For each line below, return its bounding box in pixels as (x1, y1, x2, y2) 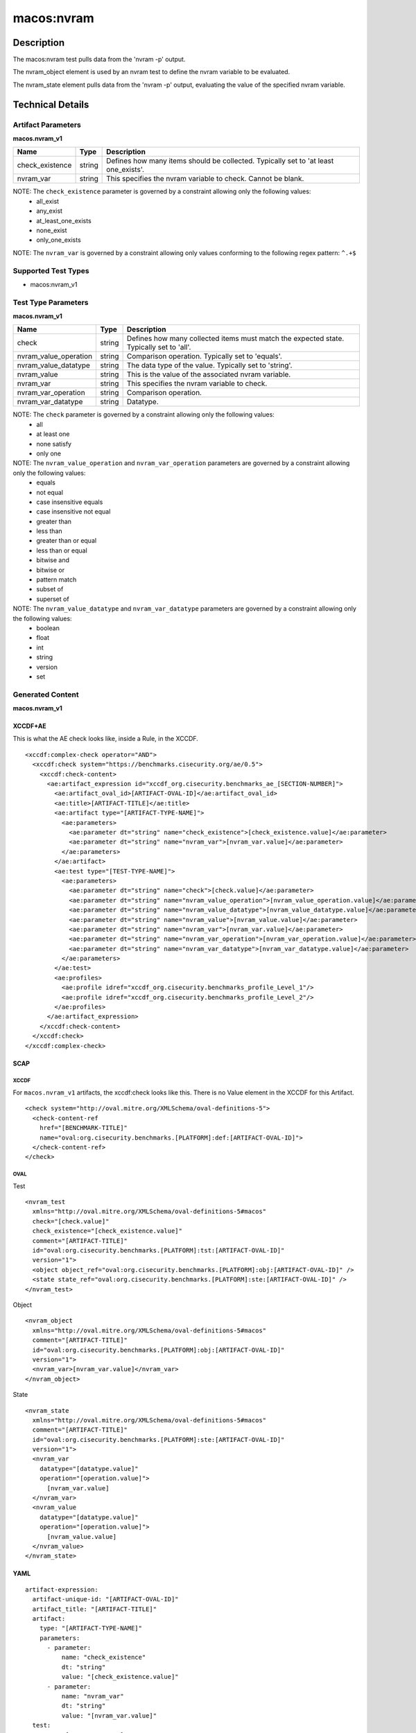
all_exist (36, 197, 59, 205)
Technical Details (12, 98, 89, 110)
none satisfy (36, 439, 72, 448)
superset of (36, 595, 69, 603)
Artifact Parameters (12, 120, 81, 130)
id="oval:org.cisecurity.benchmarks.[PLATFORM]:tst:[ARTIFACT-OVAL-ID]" (32, 1246, 285, 1255)
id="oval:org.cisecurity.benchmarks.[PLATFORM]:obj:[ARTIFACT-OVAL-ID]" (32, 1346, 285, 1354)
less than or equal (36, 546, 88, 555)
